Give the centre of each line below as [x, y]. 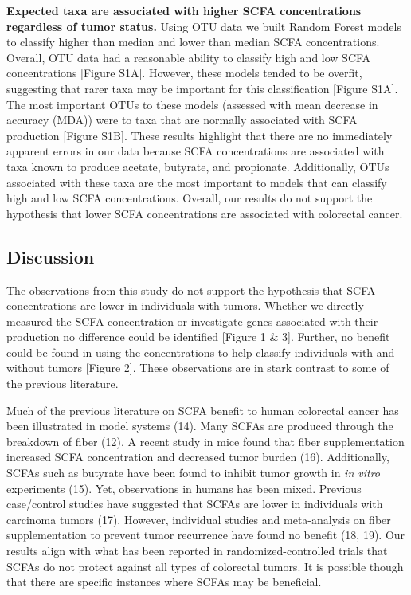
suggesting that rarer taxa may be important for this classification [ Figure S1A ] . [202, 88]
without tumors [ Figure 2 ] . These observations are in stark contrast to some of [198, 368]
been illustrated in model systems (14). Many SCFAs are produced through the [200, 426]
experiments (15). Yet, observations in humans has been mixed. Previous [184, 488]
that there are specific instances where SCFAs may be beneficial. [164, 582]
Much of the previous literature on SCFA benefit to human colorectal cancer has [203, 410]
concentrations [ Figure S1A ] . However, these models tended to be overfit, [184, 73]
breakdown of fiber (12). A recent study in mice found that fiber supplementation [205, 441]
